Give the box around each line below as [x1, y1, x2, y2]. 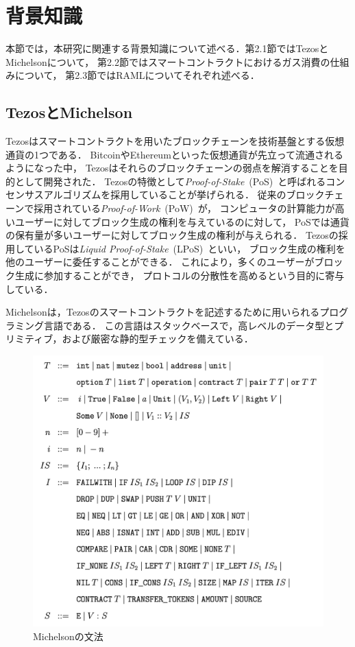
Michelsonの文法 [33, 628, 103, 643]
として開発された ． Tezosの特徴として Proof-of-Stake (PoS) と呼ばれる [14, 174, 326, 188]
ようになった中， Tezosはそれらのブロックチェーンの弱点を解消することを [5, 161, 339, 175]
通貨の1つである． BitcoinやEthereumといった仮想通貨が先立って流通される [5, 147, 344, 161]
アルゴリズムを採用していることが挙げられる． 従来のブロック [43, 187, 325, 202]
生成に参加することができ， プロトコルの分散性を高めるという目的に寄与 [14, 268, 345, 283]
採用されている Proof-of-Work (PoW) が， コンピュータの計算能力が [34, 201, 335, 215]
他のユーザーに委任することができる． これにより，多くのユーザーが [5, 255, 315, 269]
